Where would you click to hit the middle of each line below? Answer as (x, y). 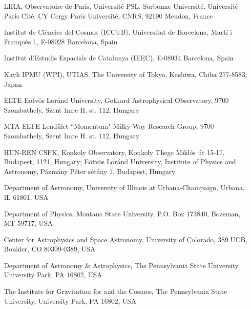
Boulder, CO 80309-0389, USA (50, 249)
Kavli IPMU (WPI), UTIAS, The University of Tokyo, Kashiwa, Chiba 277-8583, (125, 74)
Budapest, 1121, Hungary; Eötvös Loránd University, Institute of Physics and (120, 162)
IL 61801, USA (26, 197)
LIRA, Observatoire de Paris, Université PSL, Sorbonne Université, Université (121, 6)
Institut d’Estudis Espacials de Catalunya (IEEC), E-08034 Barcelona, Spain (119, 58)
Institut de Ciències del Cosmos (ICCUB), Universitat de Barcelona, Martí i (118, 32)
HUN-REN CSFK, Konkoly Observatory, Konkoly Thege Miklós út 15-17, (114, 152)
